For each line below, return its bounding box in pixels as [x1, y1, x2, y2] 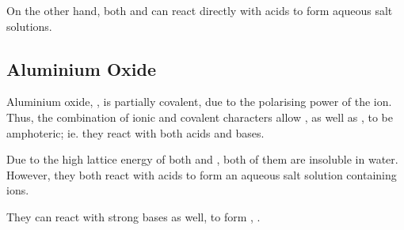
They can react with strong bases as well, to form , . [6, 208, 261, 224]
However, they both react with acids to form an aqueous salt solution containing [6, 166, 397, 183]
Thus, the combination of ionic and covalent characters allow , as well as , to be [6, 108, 393, 125]
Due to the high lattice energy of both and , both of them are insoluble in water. [6, 151, 398, 168]
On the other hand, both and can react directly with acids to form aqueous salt [6, 2, 393, 18]
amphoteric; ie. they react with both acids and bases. [6, 124, 265, 141]
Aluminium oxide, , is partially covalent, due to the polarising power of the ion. [6, 93, 392, 110]
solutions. [6, 17, 52, 34]
